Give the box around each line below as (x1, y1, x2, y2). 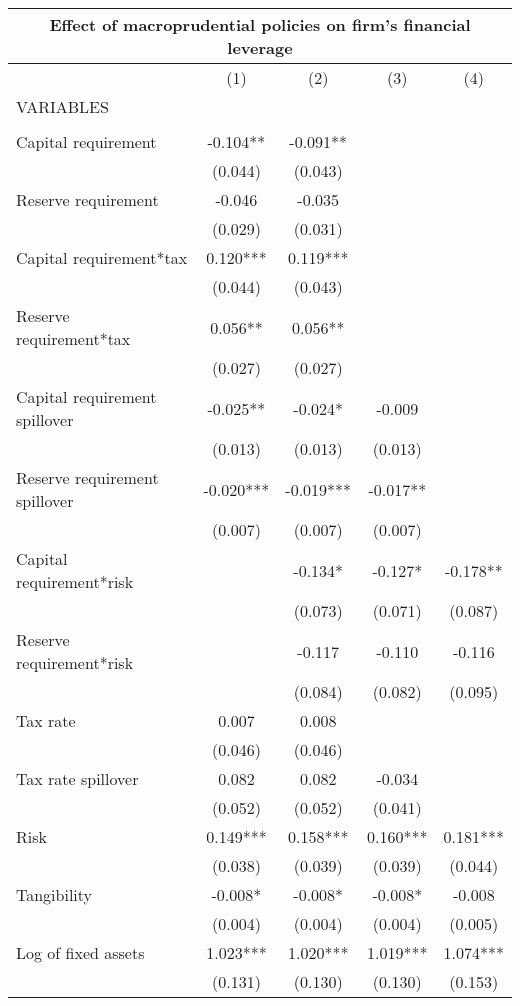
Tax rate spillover (16, 767, 139, 790)
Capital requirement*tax (16, 246, 188, 269)
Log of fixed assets (16, 941, 145, 964)
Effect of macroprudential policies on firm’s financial (49, 13, 471, 36)
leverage (227, 36, 293, 59)
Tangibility (16, 883, 93, 906)
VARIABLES (16, 95, 109, 118)
